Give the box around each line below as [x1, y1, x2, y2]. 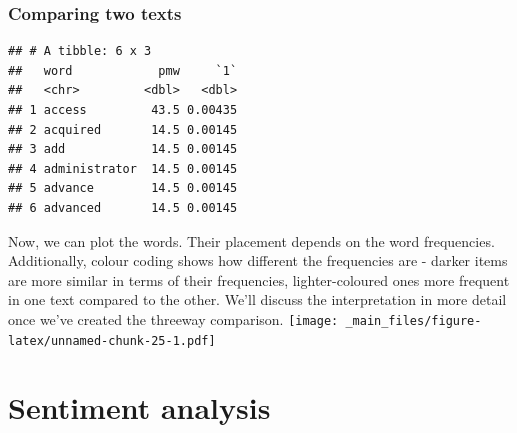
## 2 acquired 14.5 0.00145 [8, 122, 238, 137]
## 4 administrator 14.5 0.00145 [8, 161, 238, 176]
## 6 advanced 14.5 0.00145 [8, 200, 238, 215]
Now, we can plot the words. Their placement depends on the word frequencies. [8, 230, 495, 251]
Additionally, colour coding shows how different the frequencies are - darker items [8, 250, 508, 271]
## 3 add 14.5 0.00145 [8, 142, 238, 157]
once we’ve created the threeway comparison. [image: [8, 308, 339, 329]
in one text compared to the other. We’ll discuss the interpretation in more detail [8, 289, 507, 310]
